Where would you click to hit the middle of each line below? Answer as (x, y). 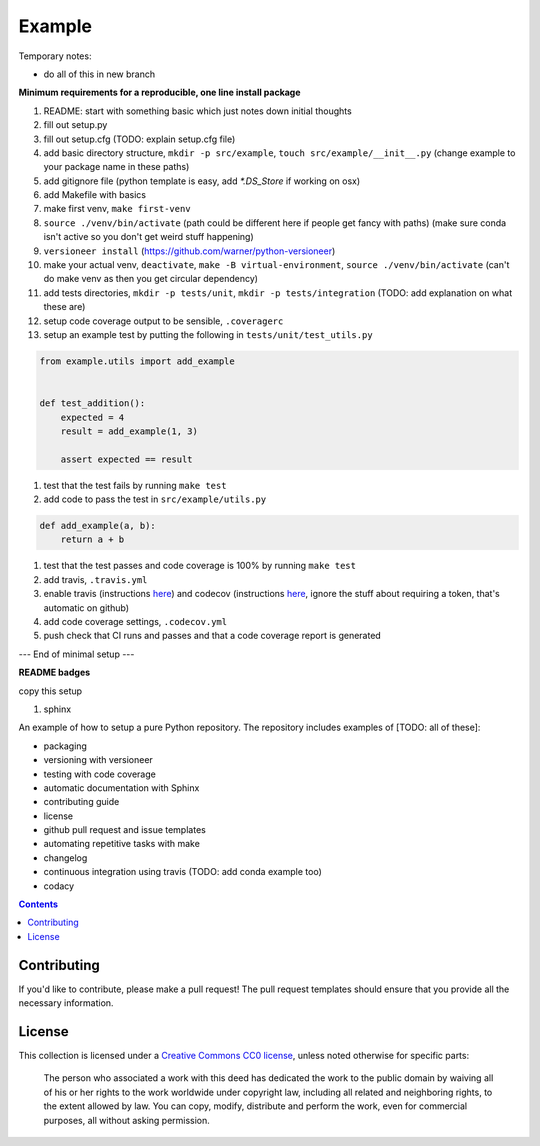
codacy (59, 886)
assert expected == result (127, 459)
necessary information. (66, 1003)
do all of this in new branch (99, 74)
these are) (64, 307)
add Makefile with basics (95, 195)
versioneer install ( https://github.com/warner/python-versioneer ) (189, 251)
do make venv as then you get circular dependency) (151, 279)
